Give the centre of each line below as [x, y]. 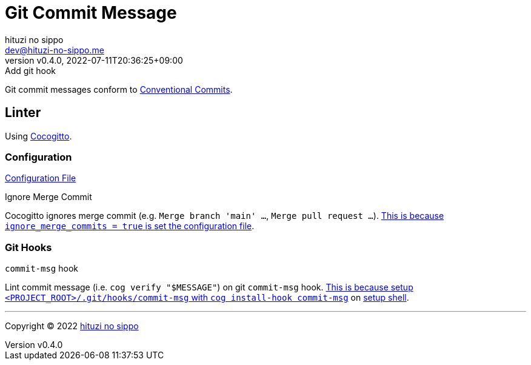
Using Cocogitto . [38, 136]
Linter [23, 113]
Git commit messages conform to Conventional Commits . [119, 89]
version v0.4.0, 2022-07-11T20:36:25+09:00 [94, 60]
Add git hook [30, 70]
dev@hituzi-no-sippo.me [55, 50]
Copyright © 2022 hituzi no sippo [72, 326]
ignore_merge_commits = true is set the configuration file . [130, 226]
